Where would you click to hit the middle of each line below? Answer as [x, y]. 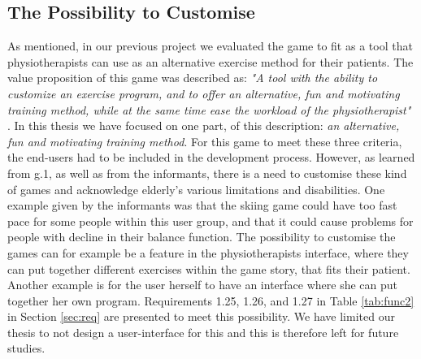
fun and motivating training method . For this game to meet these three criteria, [205, 141]
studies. [26, 348]
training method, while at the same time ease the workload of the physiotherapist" [209, 109]
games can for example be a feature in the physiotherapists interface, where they [208, 252]
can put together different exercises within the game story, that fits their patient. [209, 268]
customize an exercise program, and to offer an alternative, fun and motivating [204, 93]
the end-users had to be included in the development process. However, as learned [211, 157]
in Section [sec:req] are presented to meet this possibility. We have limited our [201, 316]
